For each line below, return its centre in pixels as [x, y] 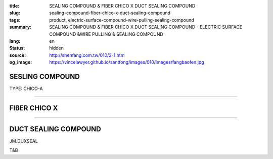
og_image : [21, 62]
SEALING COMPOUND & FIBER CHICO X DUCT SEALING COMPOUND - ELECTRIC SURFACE [146, 27]
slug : [15, 13]
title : [14, 6]
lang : [15, 41]
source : [18, 55]
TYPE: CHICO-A [26, 89]
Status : [17, 48]
